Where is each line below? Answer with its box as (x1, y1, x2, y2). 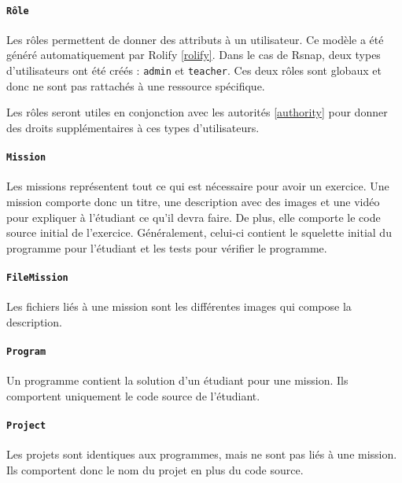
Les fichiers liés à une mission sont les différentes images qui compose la (6, 298, 352, 315)
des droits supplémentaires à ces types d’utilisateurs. (6, 119, 260, 135)
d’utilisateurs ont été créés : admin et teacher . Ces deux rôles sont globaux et (6, 62, 382, 79)
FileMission (6, 271, 68, 283)
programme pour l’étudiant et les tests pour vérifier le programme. (6, 239, 327, 256)
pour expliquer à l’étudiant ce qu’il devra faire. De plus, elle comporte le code (6, 208, 381, 225)
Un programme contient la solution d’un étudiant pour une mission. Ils (6, 372, 349, 389)
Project (6, 420, 46, 431)
